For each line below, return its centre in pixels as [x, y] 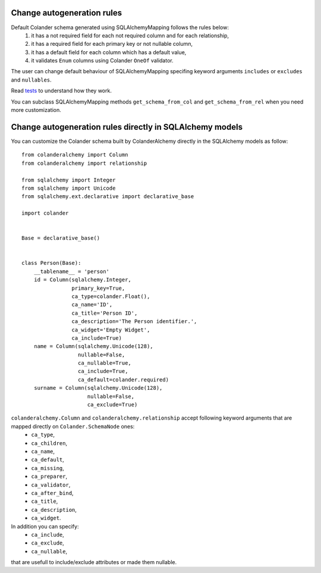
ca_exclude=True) [112, 405]
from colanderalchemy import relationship [84, 163]
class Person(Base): [51, 263]
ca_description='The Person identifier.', [134, 322]
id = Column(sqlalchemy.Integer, [83, 280]
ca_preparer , [49, 477]
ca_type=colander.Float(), [111, 296]
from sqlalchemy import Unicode [69, 188]
